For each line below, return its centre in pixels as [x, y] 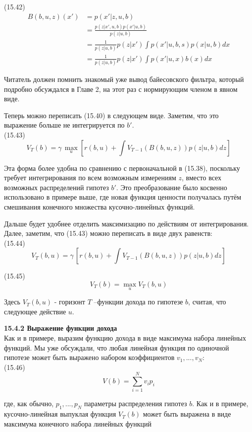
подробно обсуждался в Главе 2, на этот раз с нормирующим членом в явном [121, 89]
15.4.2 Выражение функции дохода [61, 328]
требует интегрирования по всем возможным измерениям [90, 178]
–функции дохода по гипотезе [138, 302]
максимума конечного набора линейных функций [78, 423]
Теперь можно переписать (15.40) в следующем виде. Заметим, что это [111, 115]
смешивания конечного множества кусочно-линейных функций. [100, 206]
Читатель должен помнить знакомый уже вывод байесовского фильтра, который [124, 79]
